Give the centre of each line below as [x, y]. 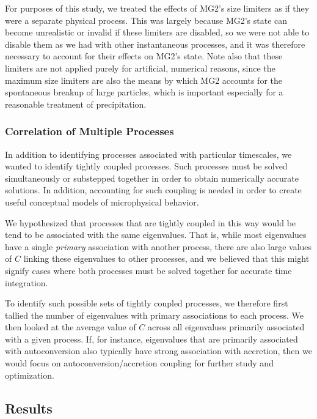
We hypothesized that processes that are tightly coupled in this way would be [151, 222]
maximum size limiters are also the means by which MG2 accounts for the [144, 80]
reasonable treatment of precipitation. [76, 104]
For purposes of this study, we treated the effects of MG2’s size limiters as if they [157, 8]
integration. [27, 282]
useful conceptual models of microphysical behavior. [102, 202]
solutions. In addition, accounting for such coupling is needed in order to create [153, 190]
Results [29, 408]
